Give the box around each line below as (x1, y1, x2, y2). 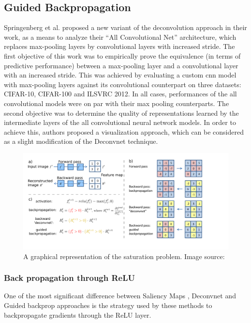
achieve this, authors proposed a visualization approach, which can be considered (4, 126, 244, 137)
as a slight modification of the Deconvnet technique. (4, 136, 158, 146)
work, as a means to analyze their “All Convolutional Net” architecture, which (4, 31, 236, 42)
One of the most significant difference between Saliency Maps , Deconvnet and (4, 291, 236, 301)
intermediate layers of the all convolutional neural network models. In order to (4, 117, 236, 127)
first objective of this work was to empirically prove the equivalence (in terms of (4, 50, 241, 61)
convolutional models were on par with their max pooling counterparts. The (4, 98, 229, 108)
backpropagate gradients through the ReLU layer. (4, 309, 151, 320)
